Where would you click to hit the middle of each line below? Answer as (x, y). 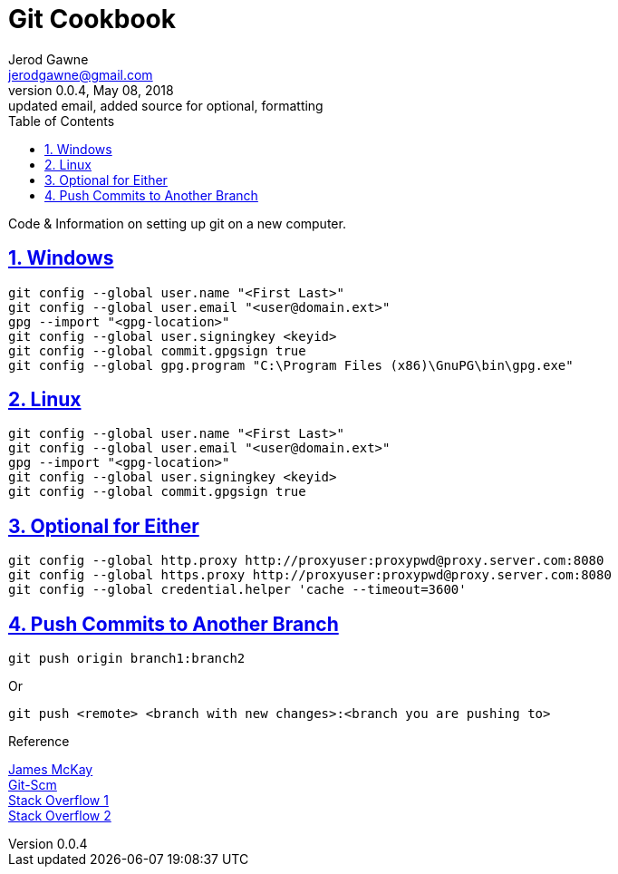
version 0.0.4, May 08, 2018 (91, 90)
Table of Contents (62, 121)
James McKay (51, 770)
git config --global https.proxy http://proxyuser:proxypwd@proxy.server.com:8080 (310, 575)
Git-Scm (33, 785)
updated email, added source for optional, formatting (166, 105)
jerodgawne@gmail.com (81, 74)
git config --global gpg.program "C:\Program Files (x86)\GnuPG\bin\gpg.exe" (291, 365)
